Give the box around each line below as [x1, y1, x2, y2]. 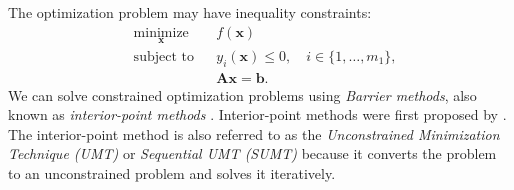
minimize [133, 25, 189, 40]
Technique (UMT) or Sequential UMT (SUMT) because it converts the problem [8, 143, 497, 164]
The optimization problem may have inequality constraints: [8, 2, 372, 22]
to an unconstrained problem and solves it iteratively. [8, 163, 336, 184]
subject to [133, 49, 194, 64]
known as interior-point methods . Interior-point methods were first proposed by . [8, 104, 507, 125]
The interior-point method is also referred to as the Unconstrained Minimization [8, 123, 500, 144]
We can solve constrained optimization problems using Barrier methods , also [8, 84, 477, 105]
